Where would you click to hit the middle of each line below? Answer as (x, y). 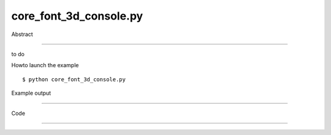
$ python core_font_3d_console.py (74, 79)
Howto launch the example (45, 65)
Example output (31, 93)
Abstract (22, 34)
